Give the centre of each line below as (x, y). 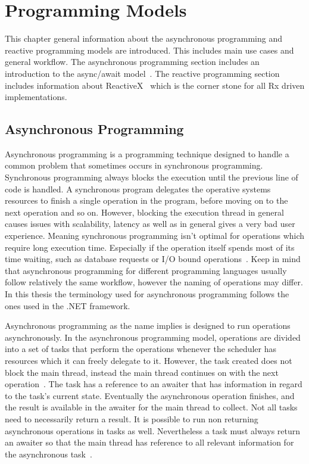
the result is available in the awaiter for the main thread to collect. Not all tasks (151, 407)
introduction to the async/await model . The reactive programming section (142, 73)
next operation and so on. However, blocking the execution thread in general (144, 212)
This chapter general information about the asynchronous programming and (144, 38)
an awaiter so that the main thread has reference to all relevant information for (149, 442)
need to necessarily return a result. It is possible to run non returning (132, 418)
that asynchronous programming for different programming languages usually (146, 270)
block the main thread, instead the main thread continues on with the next (142, 372)
